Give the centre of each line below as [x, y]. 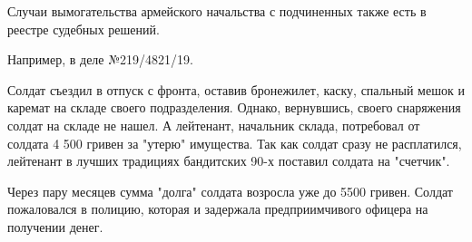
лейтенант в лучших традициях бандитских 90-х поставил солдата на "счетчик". [229, 161]
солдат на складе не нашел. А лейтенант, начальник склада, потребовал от [214, 125]
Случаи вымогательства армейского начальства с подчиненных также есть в [217, 11]
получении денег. [55, 226]
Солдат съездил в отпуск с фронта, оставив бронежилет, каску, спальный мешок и [236, 89]
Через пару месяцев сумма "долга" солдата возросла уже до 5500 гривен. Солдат [230, 191]
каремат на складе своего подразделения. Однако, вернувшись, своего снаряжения [234, 107]
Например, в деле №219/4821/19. [100, 59]
